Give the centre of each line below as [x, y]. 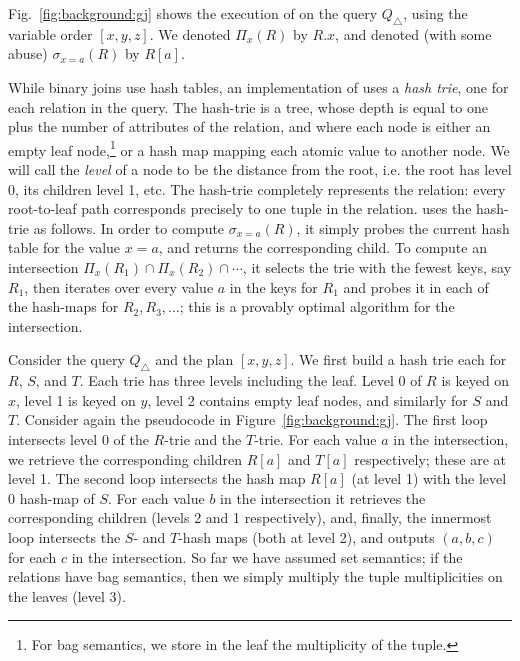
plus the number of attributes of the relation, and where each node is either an [249, 126]
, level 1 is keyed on [76, 399]
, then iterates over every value [119, 286]
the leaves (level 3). [67, 595]
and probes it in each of [416, 286]
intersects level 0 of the [78, 438]
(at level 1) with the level [429, 478]
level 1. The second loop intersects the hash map [157, 478]
